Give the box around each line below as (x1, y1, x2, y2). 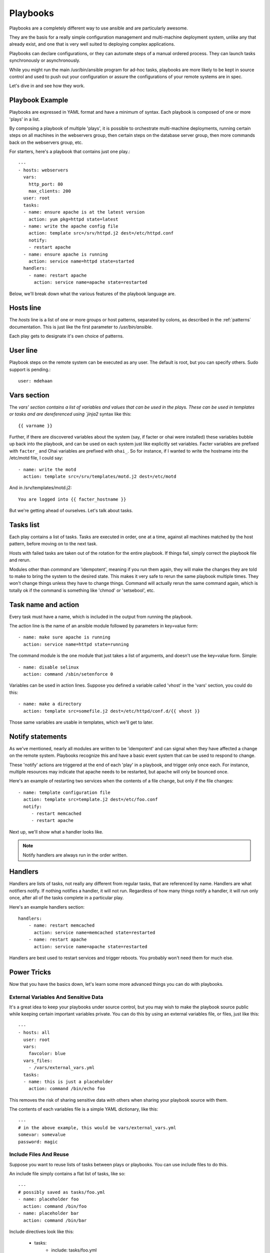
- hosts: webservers (18, 167, 68, 173)
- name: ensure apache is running (23, 251, 108, 257)
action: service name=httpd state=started (28, 259, 134, 264)
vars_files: (23, 1058, 52, 1064)
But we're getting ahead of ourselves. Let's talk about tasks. (9, 508, 133, 514)
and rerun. (9, 557, 31, 563)
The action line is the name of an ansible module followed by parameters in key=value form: (9, 623, 198, 629)
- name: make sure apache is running (18, 635, 111, 640)
